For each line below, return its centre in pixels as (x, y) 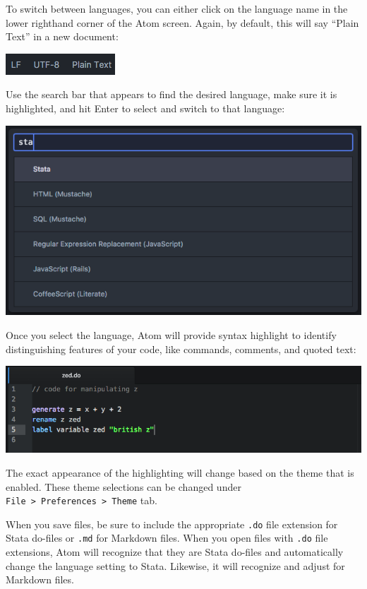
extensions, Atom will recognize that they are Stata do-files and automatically (175, 552)
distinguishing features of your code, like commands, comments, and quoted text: (181, 349)
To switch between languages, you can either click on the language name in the (177, 8)
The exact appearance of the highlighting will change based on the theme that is (180, 472)
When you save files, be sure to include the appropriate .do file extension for (172, 524)
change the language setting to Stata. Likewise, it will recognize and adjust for (175, 565)
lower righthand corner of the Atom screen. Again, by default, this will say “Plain (182, 22)
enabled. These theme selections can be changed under (124, 486)
